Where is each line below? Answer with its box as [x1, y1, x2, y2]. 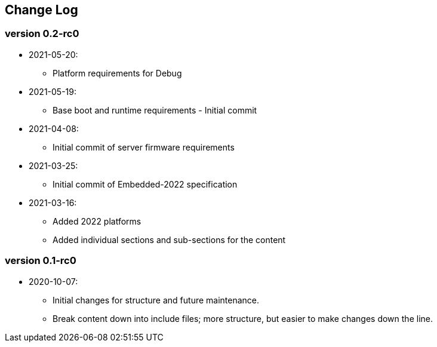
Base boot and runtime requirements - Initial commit [53, 105, 257, 115]
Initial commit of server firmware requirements [53, 142, 235, 152]
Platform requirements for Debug [53, 67, 182, 78]
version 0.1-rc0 [5, 254, 76, 267]
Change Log [5, 2, 78, 17]
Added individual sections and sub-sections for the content [53, 234, 286, 245]
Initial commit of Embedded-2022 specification [53, 179, 238, 189]
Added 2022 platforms [53, 216, 141, 226]
